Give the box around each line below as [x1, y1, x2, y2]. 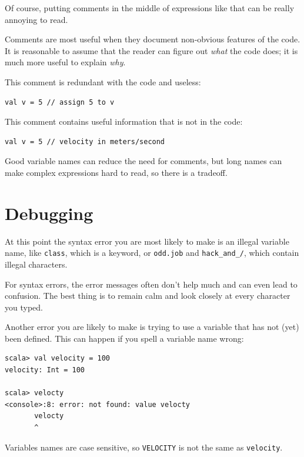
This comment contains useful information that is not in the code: [5, 115, 243, 128]
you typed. [5, 301, 43, 313]
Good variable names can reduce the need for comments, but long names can [5, 155, 282, 167]
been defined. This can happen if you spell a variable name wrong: [5, 332, 244, 344]
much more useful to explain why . [5, 56, 126, 68]
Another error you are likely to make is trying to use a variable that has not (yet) [5, 321, 299, 333]
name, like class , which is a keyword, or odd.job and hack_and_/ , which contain [5, 246, 299, 259]
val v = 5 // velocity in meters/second [5, 137, 165, 146]
